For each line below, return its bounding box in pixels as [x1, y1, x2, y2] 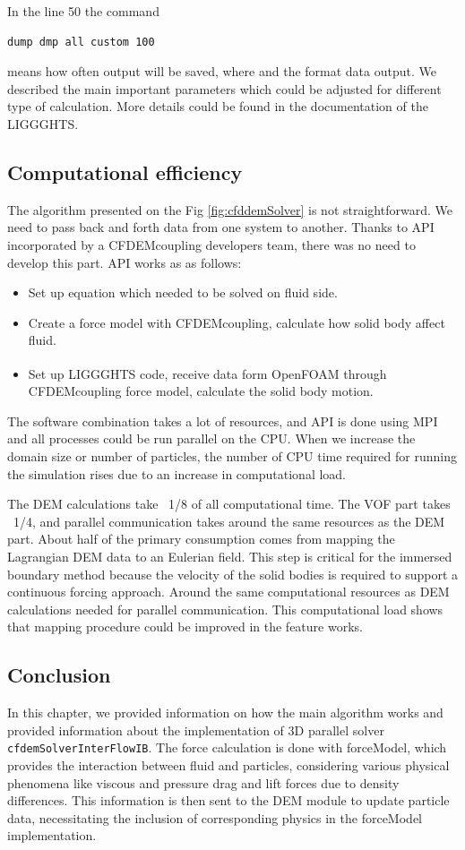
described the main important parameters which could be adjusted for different [7, 79, 442, 98]
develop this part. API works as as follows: [7, 253, 242, 271]
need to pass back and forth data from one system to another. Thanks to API [7, 218, 435, 236]
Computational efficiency [7, 158, 243, 185]
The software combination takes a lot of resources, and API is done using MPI [7, 411, 438, 430]
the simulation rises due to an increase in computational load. [7, 464, 346, 483]
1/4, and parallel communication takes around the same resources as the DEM [13, 511, 445, 530]
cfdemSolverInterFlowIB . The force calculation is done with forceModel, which [7, 738, 447, 757]
